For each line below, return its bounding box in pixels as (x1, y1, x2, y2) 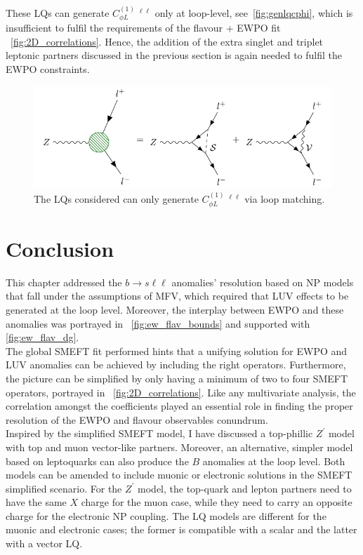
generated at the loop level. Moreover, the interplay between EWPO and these (6, 302, 344, 316)
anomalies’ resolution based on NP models (171, 274, 354, 289)
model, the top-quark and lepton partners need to (138, 481, 352, 495)
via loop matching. (244, 192, 325, 206)
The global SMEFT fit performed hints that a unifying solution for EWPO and (6, 343, 348, 358)
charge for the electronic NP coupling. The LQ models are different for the (6, 508, 326, 523)
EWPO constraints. (6, 62, 90, 76)
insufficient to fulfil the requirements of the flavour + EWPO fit (6, 20, 281, 35)
